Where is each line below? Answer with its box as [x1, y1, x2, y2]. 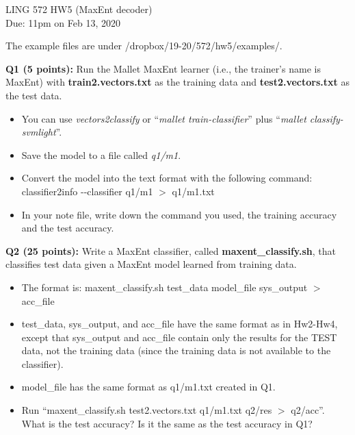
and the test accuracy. [21, 221, 114, 235]
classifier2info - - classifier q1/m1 [21, 184, 153, 198]
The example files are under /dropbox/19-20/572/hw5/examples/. [5, 38, 282, 53]
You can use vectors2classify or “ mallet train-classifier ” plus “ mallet [21, 111, 306, 125]
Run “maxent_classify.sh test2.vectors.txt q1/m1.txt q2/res [21, 403, 272, 417]
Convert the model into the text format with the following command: [21, 171, 313, 185]
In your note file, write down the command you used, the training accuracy [21, 207, 337, 221]
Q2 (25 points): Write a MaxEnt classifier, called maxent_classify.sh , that [5, 243, 336, 258]
